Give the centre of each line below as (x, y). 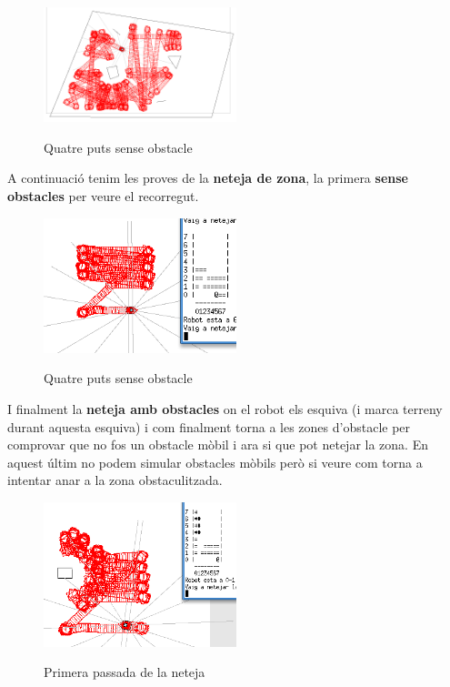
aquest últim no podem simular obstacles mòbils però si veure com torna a (215, 462)
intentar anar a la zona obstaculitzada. (115, 480)
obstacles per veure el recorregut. (103, 196)
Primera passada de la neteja (125, 672)
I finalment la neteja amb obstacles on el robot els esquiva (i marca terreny (225, 408)
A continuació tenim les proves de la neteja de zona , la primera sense (208, 178)
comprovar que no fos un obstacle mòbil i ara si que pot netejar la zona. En (218, 445)
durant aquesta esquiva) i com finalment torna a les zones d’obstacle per (209, 426)
